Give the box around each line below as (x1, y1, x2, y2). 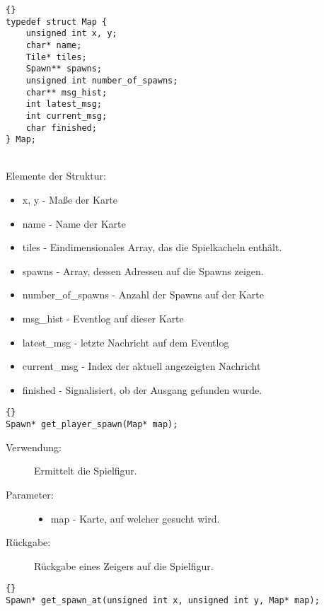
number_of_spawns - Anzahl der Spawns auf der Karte (22, 287, 264, 302)
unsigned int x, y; (25, 28, 117, 39)
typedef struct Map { (6, 16, 108, 27)
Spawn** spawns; (25, 64, 103, 74)
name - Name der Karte (22, 216, 126, 231)
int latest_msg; (25, 99, 103, 110)
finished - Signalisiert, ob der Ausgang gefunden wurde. (22, 382, 262, 397)
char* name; (25, 40, 82, 50)
